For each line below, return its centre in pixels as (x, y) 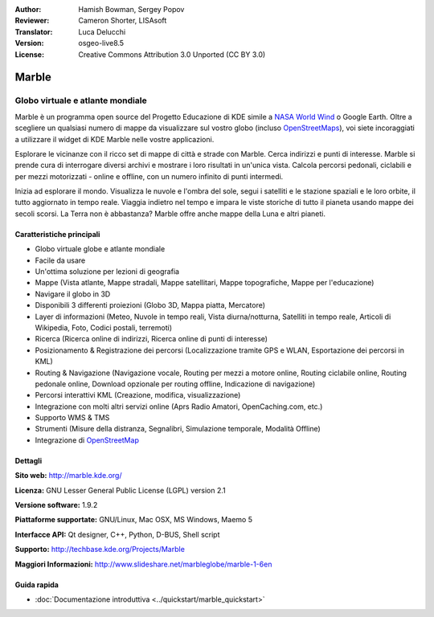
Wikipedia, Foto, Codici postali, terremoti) (104, 327)
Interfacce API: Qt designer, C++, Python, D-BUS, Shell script (117, 534)
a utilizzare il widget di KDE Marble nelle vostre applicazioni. (115, 139)
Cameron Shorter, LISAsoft (123, 21)
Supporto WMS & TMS (72, 418)
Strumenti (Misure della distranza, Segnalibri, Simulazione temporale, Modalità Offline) (178, 429)
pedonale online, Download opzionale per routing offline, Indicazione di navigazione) (175, 384)
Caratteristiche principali (57, 234)
